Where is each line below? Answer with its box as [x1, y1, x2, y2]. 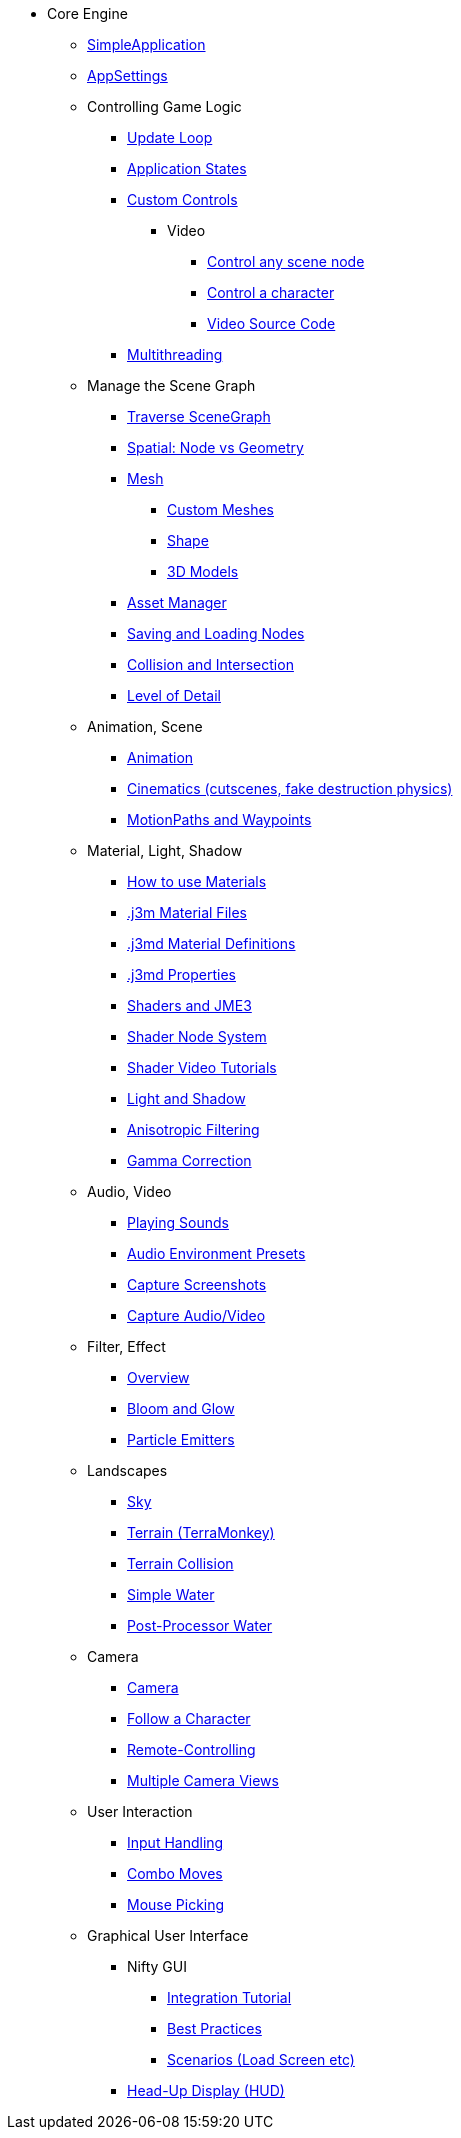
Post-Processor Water [127, 1617, 273, 1634]
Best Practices [167, 2020, 262, 2037]
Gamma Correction [127, 1152, 252, 1169]
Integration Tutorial [167, 1989, 292, 2006]
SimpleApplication [87, 36, 206, 53]
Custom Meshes [167, 501, 274, 518]
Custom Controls [127, 191, 238, 208]
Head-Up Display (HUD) [127, 2082, 285, 2099]
